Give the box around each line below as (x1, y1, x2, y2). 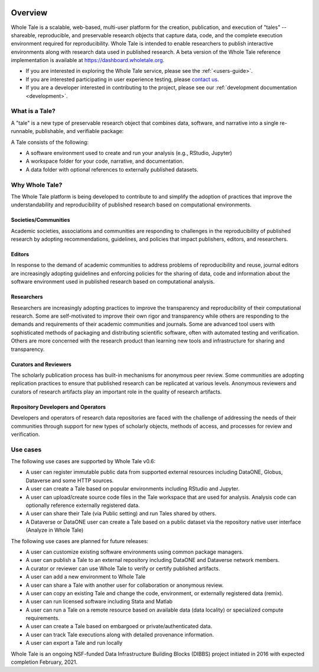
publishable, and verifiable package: (35, 128, 124, 135)
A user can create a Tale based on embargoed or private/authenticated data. (25, 623, 213, 630)
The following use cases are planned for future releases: (11, 537, 149, 544)
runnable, (11, 128, 35, 135)
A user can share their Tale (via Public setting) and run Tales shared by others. (25, 510, 217, 517)
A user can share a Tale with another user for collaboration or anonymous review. (25, 581, 224, 589)
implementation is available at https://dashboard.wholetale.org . (11, 57, 165, 64)
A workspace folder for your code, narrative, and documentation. (25, 157, 184, 165)
